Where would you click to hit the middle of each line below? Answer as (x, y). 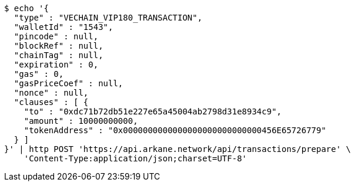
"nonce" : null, (51, 93)
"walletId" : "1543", (63, 27)
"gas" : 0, (39, 74)
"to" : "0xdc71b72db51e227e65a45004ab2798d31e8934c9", (153, 111)
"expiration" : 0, (56, 65)
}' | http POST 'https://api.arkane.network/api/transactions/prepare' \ (178, 149)
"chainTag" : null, (58, 55)
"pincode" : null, (56, 36)
